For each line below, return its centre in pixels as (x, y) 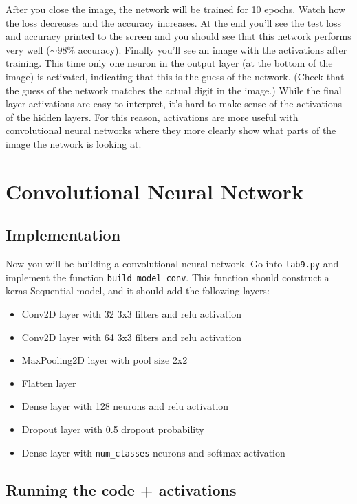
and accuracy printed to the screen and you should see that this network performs (178, 36)
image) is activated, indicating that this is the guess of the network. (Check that (175, 76)
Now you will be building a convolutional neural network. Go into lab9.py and (172, 264)
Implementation (63, 235)
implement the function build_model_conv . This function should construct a (167, 277)
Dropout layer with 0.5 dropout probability (113, 429)
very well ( (28, 49)
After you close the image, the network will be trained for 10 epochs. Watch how (176, 9)
